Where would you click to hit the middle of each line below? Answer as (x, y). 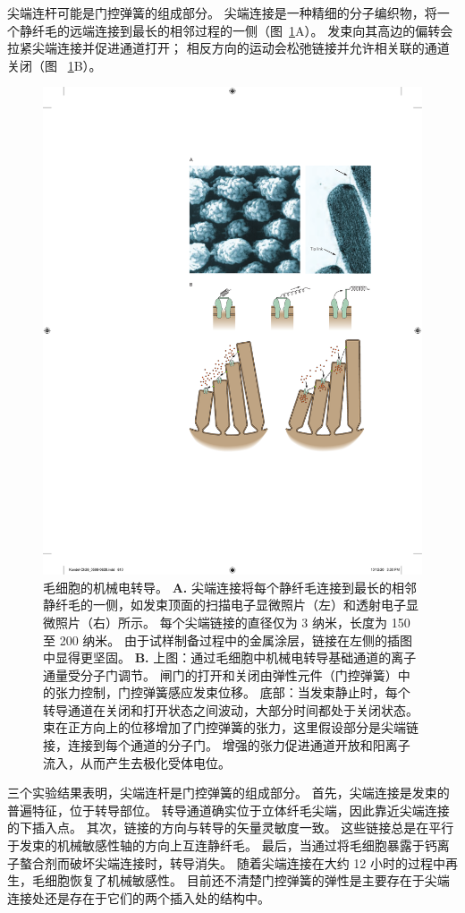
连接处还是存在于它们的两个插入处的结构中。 (139, 897)
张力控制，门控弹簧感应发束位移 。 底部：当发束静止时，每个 (232, 692)
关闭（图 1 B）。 (55, 65)
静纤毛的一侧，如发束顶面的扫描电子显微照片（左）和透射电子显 (231, 605)
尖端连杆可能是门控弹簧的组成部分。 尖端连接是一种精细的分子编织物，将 (222, 13)
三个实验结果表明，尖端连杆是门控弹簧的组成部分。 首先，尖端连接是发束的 (228, 793)
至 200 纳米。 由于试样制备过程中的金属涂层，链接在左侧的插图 (228, 640)
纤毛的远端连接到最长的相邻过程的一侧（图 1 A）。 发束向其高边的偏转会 (242, 30)
